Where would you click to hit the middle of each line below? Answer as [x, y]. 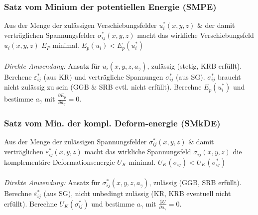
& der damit [216, 25]
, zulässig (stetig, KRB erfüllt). [194, 65]
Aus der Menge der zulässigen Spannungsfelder [75, 141]
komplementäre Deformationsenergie [60, 161]
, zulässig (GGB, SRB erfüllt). [195, 182]
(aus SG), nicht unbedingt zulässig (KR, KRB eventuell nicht [137, 193]
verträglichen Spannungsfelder [50, 35]
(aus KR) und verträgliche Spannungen [103, 76]
